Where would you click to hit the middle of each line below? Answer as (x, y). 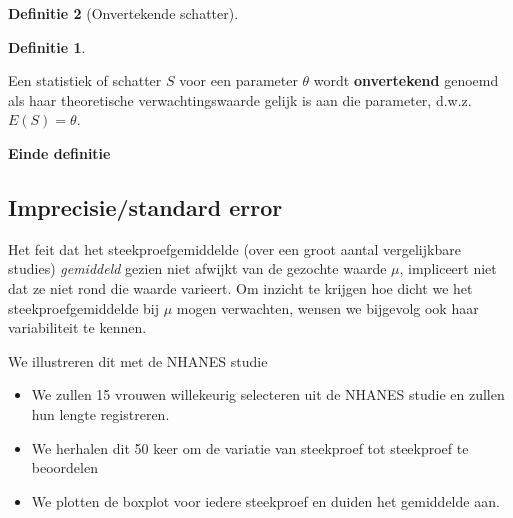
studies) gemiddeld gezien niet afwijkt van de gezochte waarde (197, 268)
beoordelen (64, 467)
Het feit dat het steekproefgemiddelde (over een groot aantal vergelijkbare (234, 248)
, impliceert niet (448, 268)
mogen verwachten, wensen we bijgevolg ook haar (327, 307)
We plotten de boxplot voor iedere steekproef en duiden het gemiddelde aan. (265, 500)
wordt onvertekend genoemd (406, 80)
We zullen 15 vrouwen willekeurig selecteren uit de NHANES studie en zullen (268, 394)
